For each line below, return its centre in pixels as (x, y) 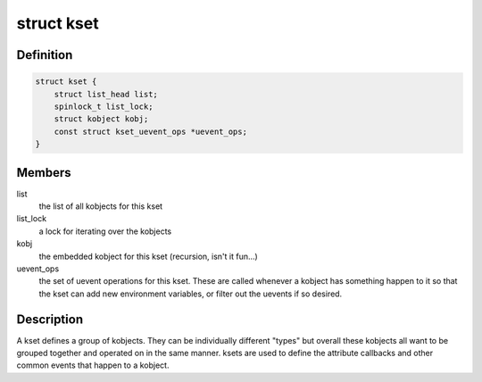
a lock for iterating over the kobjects (105, 231)
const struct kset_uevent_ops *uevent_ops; (150, 131)
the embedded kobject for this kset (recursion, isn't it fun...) (148, 256)
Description (50, 319)
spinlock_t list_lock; (104, 106)
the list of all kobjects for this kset (101, 206)
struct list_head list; (106, 94)
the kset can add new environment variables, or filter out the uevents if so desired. (191, 294)
